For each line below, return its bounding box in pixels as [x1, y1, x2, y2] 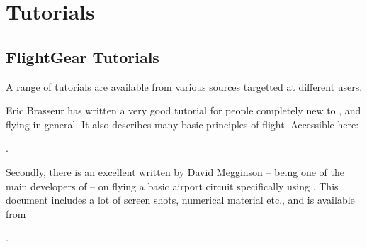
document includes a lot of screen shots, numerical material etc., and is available [6, 192, 355, 207]
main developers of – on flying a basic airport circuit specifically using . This [6, 178, 339, 193]
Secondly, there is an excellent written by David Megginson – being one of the [6, 164, 344, 179]
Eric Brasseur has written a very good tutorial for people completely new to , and [6, 103, 361, 118]
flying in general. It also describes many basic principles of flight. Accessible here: [6, 116, 359, 131]
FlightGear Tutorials [6, 45, 159, 67]
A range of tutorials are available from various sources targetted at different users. [6, 79, 363, 94]
